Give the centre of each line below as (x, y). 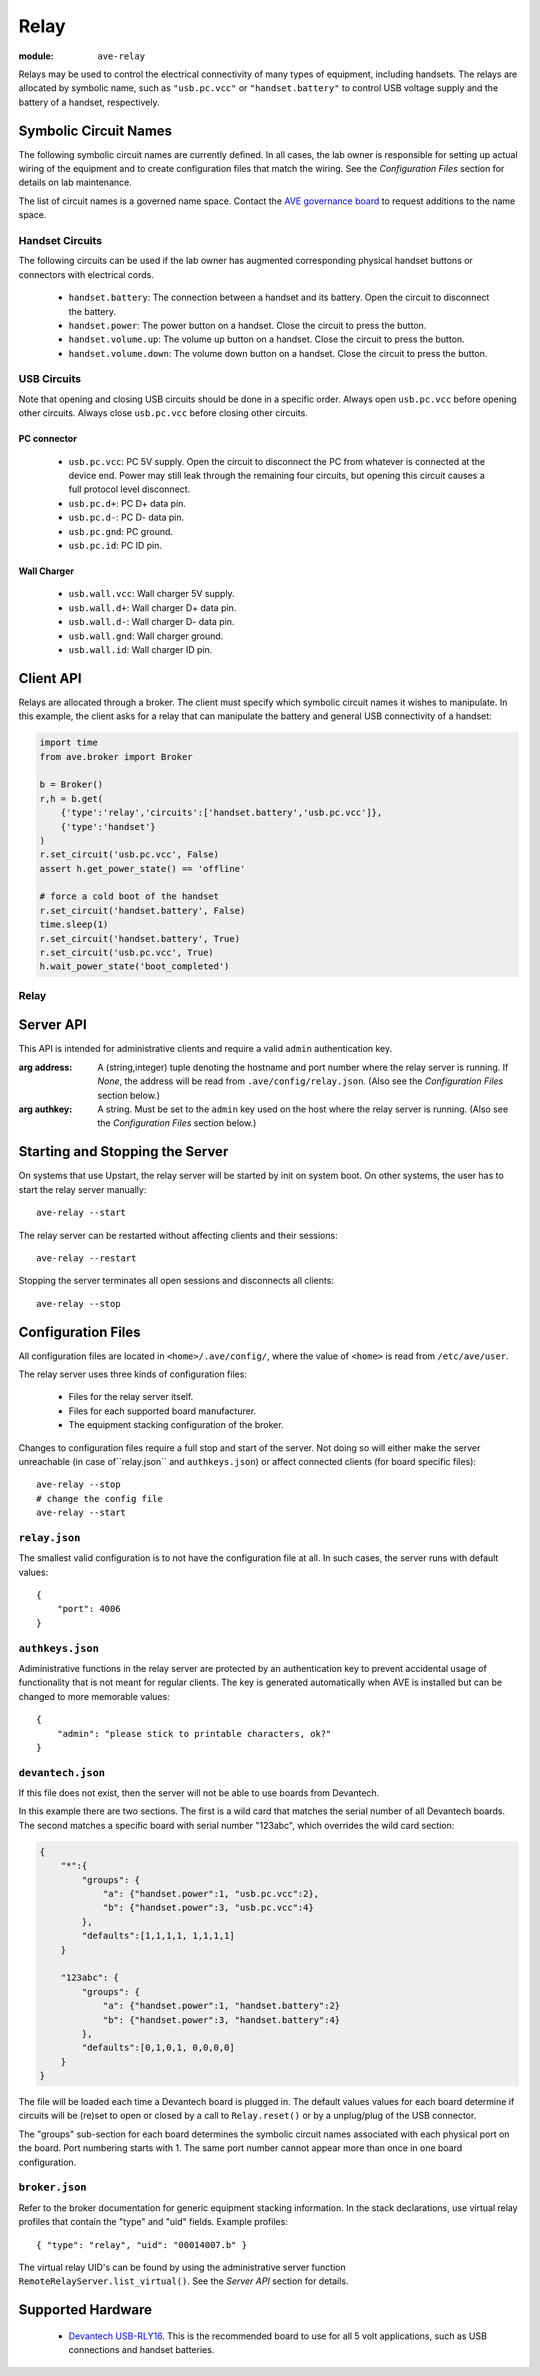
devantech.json (61, 1772)
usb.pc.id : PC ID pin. (115, 545)
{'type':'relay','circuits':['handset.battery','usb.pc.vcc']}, (221, 813)
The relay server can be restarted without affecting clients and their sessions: (178, 1235)
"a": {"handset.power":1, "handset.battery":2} (221, 2006)
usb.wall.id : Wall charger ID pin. (140, 649)
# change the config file (100, 1498)
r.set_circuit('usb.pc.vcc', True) (126, 953)
